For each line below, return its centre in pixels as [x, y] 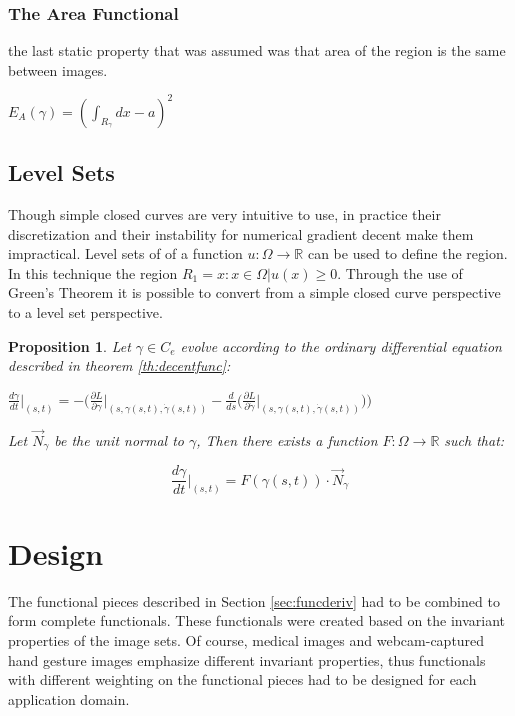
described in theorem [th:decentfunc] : [119, 365]
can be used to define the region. [407, 253]
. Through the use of [400, 272]
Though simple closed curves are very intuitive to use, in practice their [224, 214]
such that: [474, 439]
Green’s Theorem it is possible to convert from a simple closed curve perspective [254, 292]
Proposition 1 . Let [69, 345]
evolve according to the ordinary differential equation [341, 345]
